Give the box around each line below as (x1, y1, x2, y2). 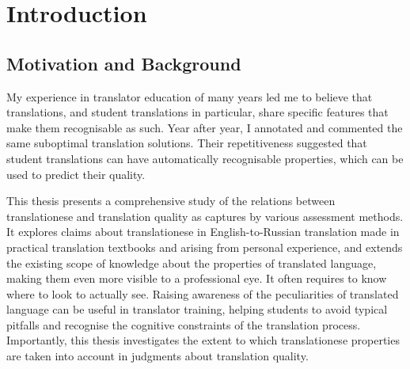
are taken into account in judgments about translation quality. (6, 348, 309, 364)
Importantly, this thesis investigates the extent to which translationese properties (6, 332, 400, 348)
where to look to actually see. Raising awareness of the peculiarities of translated (6, 285, 399, 302)
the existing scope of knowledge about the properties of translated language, (6, 254, 377, 271)
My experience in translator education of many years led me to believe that (6, 88, 373, 105)
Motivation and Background (6, 51, 241, 75)
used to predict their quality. (6, 165, 146, 182)
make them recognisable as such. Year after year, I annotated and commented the (6, 119, 403, 135)
